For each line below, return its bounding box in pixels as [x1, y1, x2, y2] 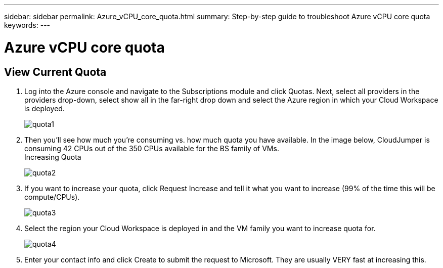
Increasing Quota [24, 152, 81, 161]
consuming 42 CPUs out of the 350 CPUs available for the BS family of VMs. [24, 144, 279, 153]
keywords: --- [4, 21, 51, 29]
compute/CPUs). [24, 192, 80, 201]
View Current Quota [4, 65, 107, 78]
